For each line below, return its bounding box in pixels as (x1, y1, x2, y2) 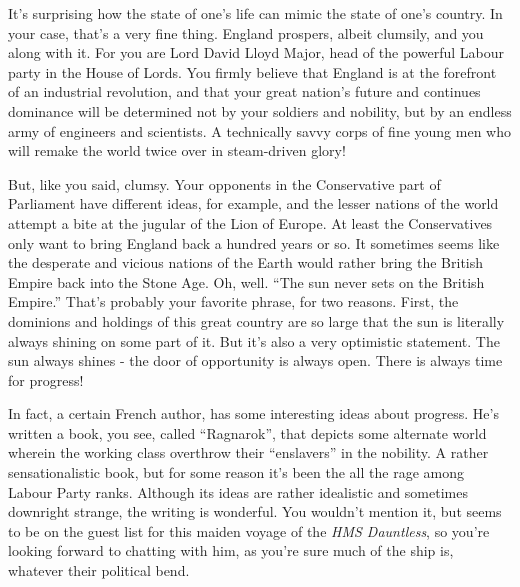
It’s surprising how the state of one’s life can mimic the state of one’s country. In (8, 3, 503, 23)
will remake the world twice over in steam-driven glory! (8, 140, 346, 161)
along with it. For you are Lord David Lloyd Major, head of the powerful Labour (8, 42, 504, 63)
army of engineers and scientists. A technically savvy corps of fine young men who (8, 120, 511, 141)
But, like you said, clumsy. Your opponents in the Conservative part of (8, 173, 441, 194)
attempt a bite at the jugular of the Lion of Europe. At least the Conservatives (8, 212, 493, 233)
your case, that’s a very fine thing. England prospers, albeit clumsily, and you (8, 22, 484, 43)
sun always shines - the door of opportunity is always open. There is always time (8, 350, 503, 371)
